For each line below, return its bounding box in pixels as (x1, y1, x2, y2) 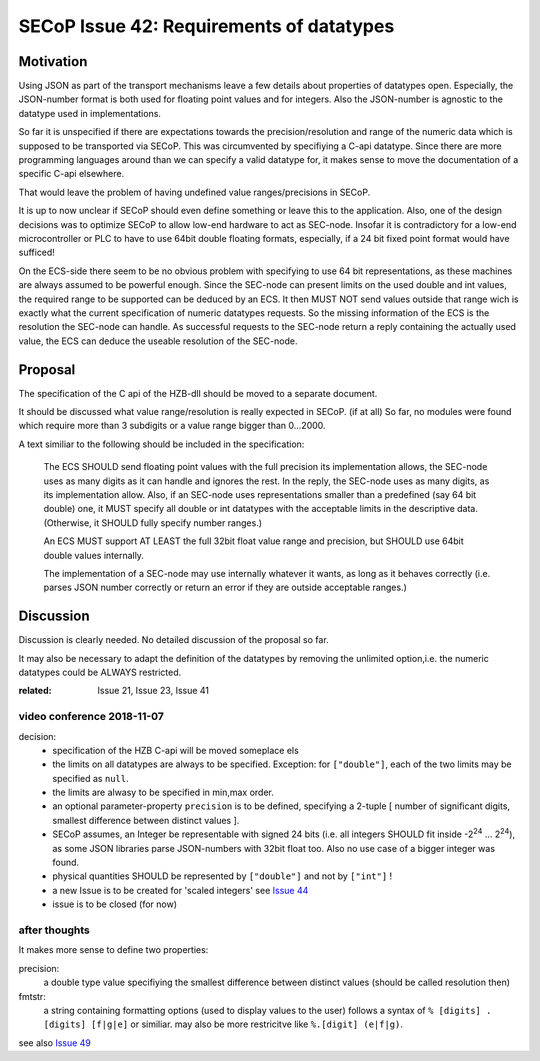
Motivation (18, 53, 88, 70)
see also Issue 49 (18, 1036, 92, 1049)
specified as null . (52, 772, 129, 784)
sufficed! (18, 246, 55, 259)
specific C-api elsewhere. (18, 168, 125, 180)
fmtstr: (18, 990, 47, 1002)
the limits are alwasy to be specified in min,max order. (52, 786, 274, 799)
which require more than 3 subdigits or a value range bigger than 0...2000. (18, 420, 326, 432)
